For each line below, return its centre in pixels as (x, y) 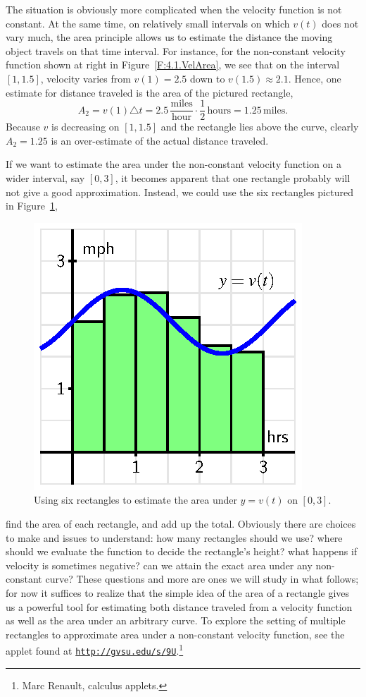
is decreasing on (85, 127)
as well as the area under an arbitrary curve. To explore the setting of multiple (176, 620)
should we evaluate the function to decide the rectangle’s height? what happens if (182, 551)
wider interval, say (45, 178)
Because (23, 127)
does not (340, 23)
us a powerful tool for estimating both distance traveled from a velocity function (179, 606)
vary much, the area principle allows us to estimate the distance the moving (169, 37)
